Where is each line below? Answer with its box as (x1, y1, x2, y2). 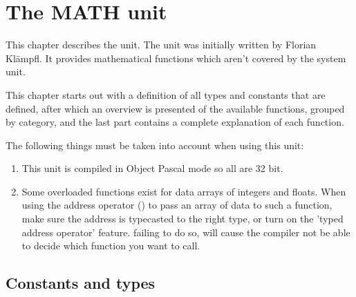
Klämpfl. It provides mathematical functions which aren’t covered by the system (6, 50, 346, 65)
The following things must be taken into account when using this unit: (6, 137, 304, 152)
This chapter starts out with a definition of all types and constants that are (6, 87, 326, 102)
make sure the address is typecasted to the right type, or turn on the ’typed (21, 211, 344, 226)
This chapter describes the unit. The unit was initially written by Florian (6, 37, 317, 52)
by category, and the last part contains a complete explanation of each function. (6, 115, 344, 129)
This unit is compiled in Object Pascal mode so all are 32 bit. (21, 161, 283, 175)
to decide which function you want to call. (21, 238, 200, 253)
